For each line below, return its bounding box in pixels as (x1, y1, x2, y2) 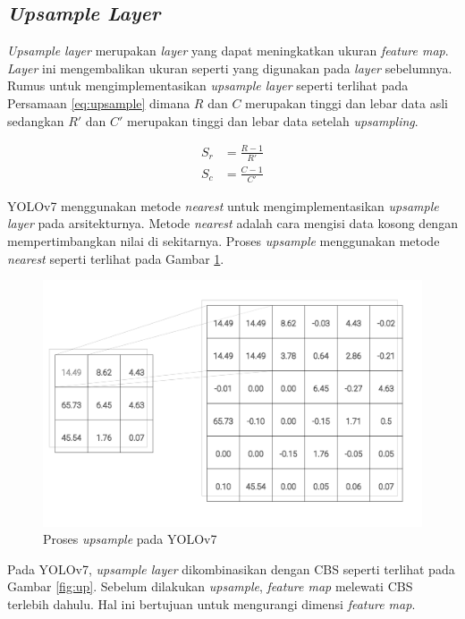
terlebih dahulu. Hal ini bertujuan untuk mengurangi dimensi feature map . (7, 594, 416, 613)
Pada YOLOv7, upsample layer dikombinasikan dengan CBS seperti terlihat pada (7, 559, 455, 578)
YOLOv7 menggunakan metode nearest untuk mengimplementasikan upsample (7, 196, 439, 215)
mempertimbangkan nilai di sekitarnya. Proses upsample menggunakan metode (7, 232, 440, 250)
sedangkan (7, 111, 64, 130)
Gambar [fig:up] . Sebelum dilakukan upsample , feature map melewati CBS (7, 577, 413, 596)
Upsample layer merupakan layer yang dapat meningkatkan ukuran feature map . (7, 41, 449, 60)
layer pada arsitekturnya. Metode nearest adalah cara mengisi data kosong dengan (7, 214, 458, 233)
